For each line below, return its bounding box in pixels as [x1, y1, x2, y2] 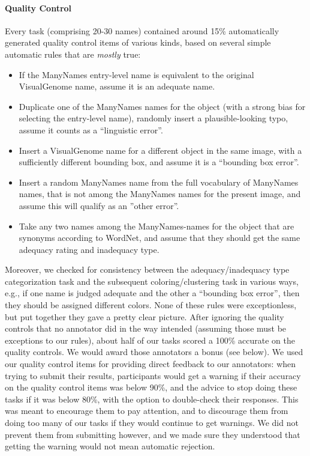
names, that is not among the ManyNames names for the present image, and [19, 187, 301, 200]
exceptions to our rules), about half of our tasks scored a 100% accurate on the [5, 333, 295, 346]
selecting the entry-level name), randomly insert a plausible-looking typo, [19, 112, 288, 124]
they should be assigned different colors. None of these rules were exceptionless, [5, 299, 297, 311]
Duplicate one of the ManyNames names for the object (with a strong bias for [19, 100, 306, 112]
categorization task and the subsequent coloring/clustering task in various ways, [5, 275, 299, 287]
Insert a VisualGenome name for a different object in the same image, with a [19, 144, 302, 156]
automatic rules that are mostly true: [5, 47, 141, 60]
